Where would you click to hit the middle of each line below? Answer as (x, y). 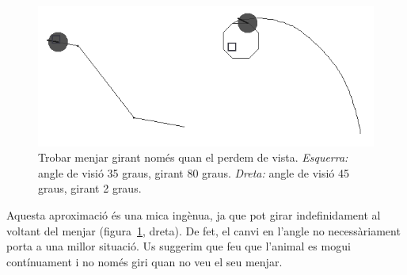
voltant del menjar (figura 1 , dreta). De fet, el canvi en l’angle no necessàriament (203, 230)
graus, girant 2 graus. (90, 188)
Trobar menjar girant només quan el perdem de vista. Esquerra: (193, 157)
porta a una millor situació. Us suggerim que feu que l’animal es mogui (179, 246)
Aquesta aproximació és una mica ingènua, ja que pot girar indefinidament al (194, 214)
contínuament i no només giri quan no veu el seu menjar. (145, 261)
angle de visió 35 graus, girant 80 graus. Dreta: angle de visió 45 (194, 172)
